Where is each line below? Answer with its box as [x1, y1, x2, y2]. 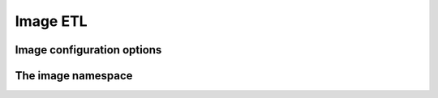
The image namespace [15, 69, 133, 83]
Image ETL [15, 12, 88, 30]
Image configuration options [15, 43, 162, 57]
